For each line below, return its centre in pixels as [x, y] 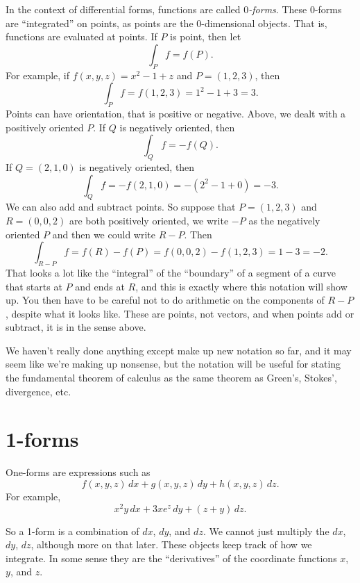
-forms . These [278, 9]
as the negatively [284, 220]
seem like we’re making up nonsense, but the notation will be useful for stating [173, 364]
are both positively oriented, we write [149, 220]
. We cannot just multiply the [266, 531]
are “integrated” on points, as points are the [100, 23]
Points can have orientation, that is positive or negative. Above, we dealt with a [176, 113]
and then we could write [104, 234]
